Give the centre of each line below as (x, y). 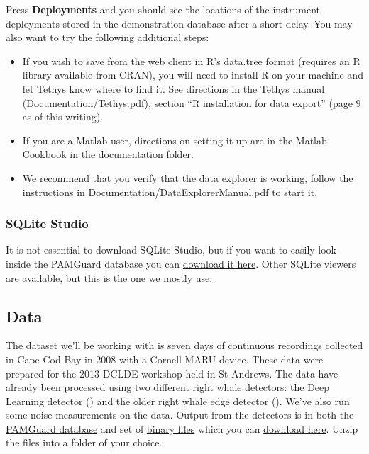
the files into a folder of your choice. (84, 442)
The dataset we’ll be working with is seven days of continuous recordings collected (184, 345)
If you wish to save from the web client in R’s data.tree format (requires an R (191, 61)
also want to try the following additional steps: (108, 37)
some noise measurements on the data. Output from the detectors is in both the (180, 415)
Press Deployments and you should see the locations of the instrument (163, 9)
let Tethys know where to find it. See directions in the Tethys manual (174, 88)
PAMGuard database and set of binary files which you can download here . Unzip (182, 428)
